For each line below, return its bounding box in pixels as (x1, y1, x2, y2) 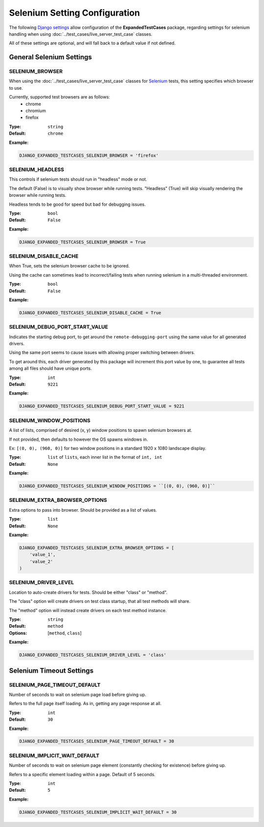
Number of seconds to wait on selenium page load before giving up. (9, 691, 147, 697)
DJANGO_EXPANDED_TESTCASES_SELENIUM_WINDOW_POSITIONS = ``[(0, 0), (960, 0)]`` (19, 483, 216, 489)
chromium (25, 108, 46, 114)
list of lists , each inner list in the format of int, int (47, 454, 162, 460)
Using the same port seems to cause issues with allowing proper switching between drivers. (9, 350, 195, 355)
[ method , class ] (47, 630, 82, 636)
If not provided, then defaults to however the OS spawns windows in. (9, 436, 148, 442)
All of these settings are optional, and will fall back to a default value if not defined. (9, 40, 176, 46)
